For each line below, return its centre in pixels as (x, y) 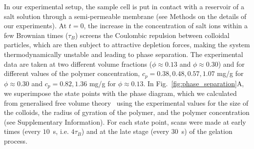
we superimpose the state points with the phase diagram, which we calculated (120, 93)
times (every (22, 131)
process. (16, 141)
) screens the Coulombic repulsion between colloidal (152, 35)
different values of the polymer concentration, (72, 73)
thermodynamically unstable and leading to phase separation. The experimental (124, 54)
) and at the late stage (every (125, 131)
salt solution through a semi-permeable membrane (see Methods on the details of (125, 16)
